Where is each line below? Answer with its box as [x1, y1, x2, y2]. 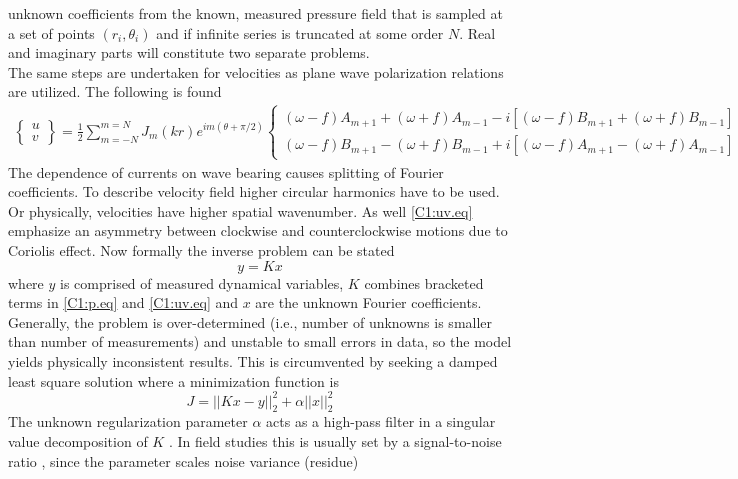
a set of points [8, 22, 95, 43]
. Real [459, 22, 496, 43]
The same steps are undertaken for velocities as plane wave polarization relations [8, 61, 504, 82]
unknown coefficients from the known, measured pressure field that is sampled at [8, 3, 503, 23]
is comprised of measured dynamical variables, [60, 272, 344, 293]
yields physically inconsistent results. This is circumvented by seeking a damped [8, 350, 498, 371]
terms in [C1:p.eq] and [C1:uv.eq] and [8, 292, 239, 313]
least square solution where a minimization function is [8, 370, 339, 391]
